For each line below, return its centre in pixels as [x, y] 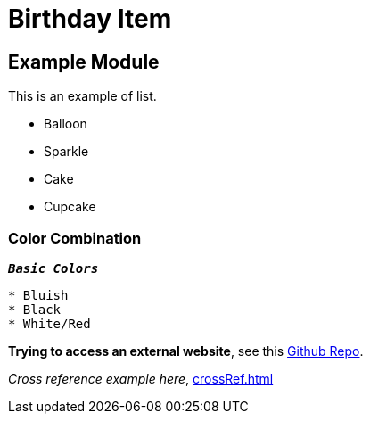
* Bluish [38, 295]
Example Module [84, 62]
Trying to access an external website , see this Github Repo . [186, 351]
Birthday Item [90, 19]
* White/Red [49, 323]
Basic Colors [53, 268]
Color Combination [75, 238]
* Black [35, 309]
